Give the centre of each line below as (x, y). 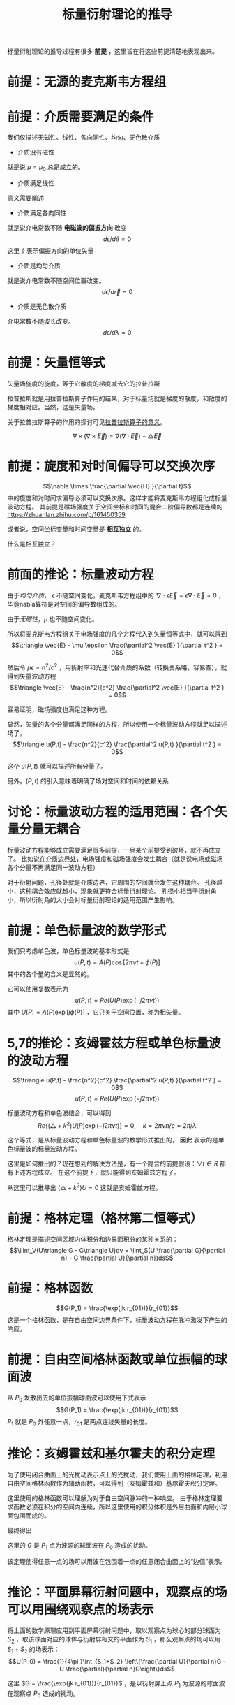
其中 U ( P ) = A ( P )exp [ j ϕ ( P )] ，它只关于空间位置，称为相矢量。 (96, 1012)
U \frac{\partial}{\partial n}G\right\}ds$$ (117, 1669)
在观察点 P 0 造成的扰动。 (43, 1694)
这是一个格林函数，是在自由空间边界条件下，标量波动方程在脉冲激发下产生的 (117, 1320)
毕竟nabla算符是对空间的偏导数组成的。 (64, 604)
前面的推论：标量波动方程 (81, 575)
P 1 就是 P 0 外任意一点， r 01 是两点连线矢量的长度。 (79, 1423)
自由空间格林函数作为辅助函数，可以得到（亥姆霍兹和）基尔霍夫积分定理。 (114, 1483)
